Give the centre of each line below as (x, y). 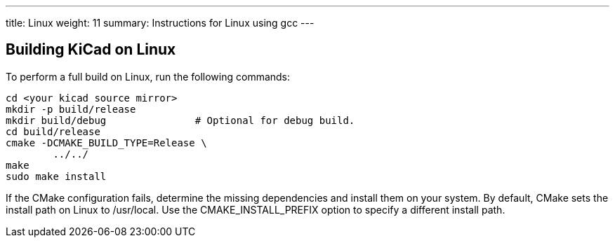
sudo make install (56, 176)
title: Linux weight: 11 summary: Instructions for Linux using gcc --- (160, 23)
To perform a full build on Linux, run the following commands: (148, 76)
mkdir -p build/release (71, 109)
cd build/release (53, 131)
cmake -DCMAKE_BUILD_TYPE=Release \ (106, 143)
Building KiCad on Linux (91, 50)
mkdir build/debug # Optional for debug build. (180, 120)
